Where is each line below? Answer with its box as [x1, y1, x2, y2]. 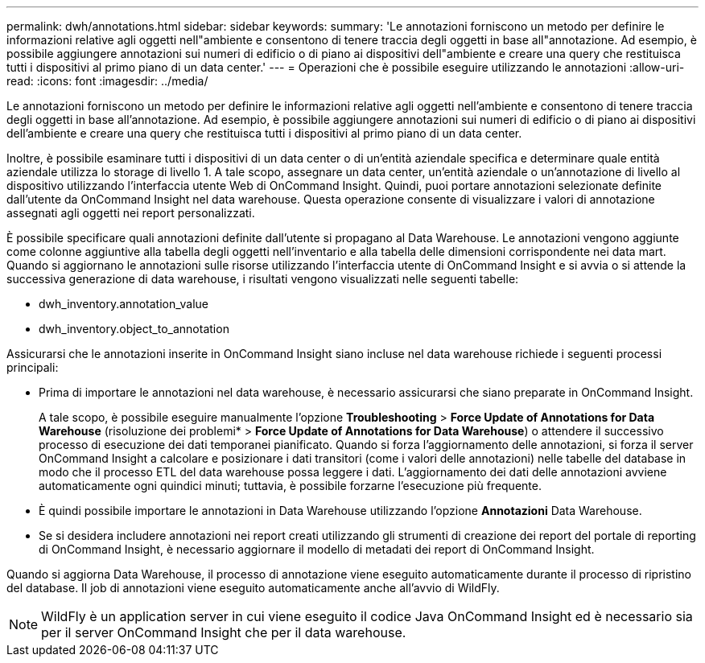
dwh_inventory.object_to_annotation [39, 322, 229, 336]
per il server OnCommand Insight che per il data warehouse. [41, 624, 406, 640]
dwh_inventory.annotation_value [39, 297, 208, 311]
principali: [6, 360, 59, 374]
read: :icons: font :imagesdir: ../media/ [6, 74, 208, 88]
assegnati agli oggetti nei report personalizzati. [6, 206, 255, 220]
